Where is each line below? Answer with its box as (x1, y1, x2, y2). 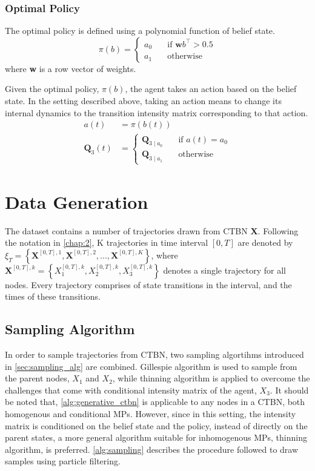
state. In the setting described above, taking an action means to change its (5, 94, 282, 107)
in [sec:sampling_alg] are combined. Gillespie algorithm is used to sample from (5, 360, 297, 372)
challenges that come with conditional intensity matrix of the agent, (5, 383, 257, 396)
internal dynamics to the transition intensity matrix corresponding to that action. (5, 106, 308, 119)
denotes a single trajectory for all (163, 263, 286, 276)
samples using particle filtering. (5, 455, 121, 467)
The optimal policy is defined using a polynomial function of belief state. (5, 24, 275, 37)
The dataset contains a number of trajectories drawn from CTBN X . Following (5, 224, 299, 237)
